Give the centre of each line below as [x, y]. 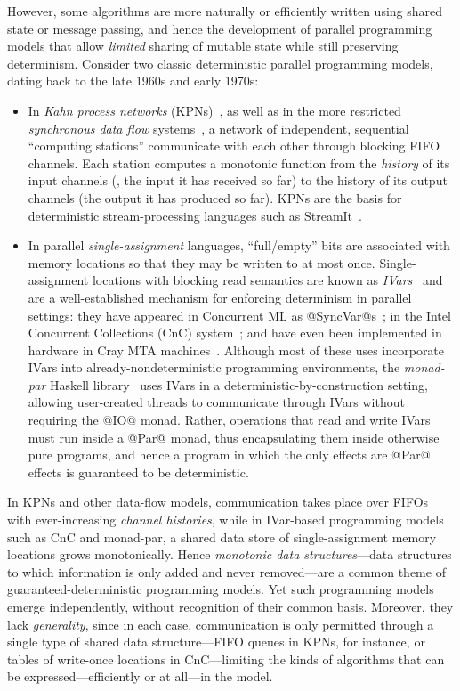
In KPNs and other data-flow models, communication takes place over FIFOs [218, 502]
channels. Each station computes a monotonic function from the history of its [239, 163]
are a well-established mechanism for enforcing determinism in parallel [220, 297]
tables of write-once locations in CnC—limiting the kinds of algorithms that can [226, 658]
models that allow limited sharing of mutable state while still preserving [203, 46]
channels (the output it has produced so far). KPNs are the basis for [215, 197]
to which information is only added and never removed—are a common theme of [226, 571]
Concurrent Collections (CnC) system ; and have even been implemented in [235, 333]
